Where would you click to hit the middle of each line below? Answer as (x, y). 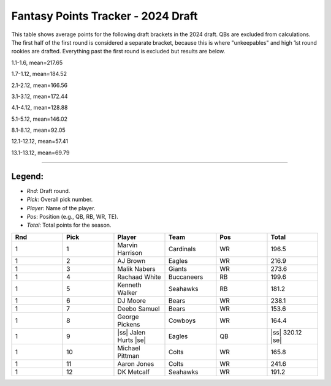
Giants (178, 268)
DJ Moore (132, 300)
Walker (127, 292)
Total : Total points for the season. (69, 225)
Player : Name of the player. (61, 208)
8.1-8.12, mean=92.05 (38, 130)
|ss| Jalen (131, 332)
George (128, 317)
